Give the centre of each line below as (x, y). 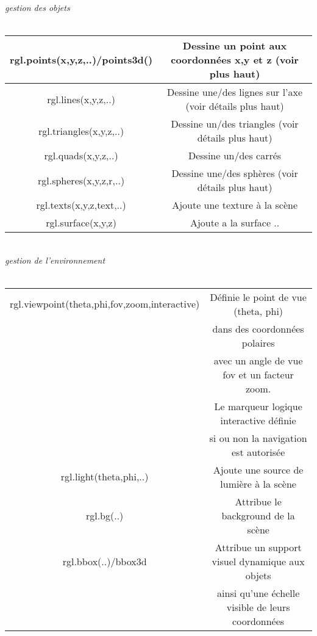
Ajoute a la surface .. (235, 223)
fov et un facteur (258, 374)
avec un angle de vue (258, 360)
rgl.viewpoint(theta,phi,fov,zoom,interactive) (105, 304)
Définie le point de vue (258, 297)
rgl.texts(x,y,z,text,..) (81, 205)
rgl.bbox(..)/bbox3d (105, 561)
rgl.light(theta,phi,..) (105, 477)
